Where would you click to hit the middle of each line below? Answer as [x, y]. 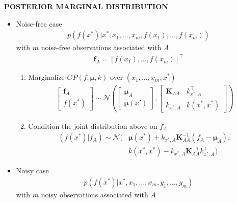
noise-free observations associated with [101, 47]
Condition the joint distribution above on [93, 126]
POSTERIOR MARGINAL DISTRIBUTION [86, 6]
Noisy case [32, 171]
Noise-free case [39, 23]
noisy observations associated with [95, 194]
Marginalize [46, 77]
